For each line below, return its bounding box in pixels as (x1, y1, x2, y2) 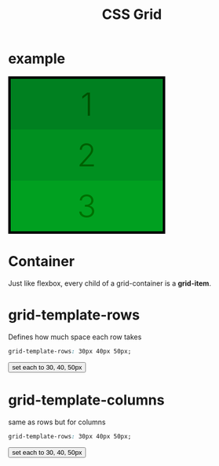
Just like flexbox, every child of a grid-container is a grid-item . (8, 278, 212, 288)
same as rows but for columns (8, 417, 106, 427)
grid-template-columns (8, 391, 165, 409)
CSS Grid (101, 6, 162, 24)
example (8, 50, 66, 68)
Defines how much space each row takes (8, 332, 142, 342)
